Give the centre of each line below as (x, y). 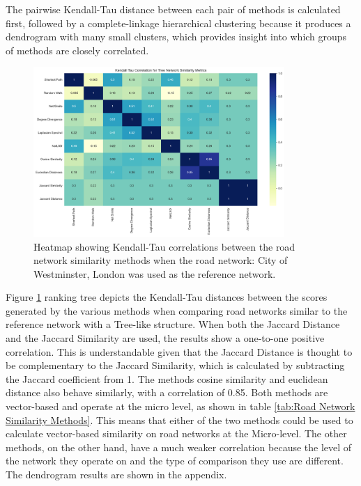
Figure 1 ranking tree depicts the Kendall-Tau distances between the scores (167, 297)
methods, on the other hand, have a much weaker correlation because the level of (179, 447)
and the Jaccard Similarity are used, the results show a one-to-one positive (165, 338)
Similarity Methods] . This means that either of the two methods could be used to (179, 420)
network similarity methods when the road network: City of (161, 260)
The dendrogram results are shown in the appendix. (116, 474)
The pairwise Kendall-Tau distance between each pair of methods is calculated (173, 9)
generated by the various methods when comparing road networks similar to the (177, 310)
